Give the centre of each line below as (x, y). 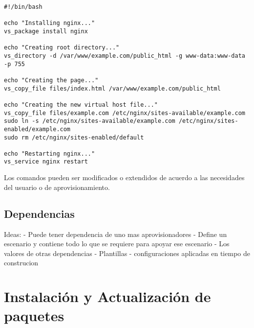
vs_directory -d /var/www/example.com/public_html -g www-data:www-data (125, 56)
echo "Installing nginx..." (50, 23)
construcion (21, 263)
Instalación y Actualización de (107, 296)
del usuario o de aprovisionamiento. (57, 187)
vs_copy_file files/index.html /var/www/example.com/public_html (112, 88)
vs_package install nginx (46, 31)
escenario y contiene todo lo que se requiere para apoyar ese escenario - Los (117, 244)
